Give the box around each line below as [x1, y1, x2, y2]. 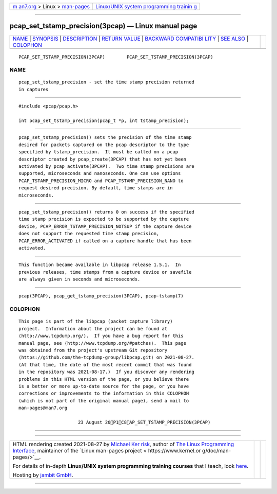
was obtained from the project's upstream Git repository [18, 347, 168, 353]
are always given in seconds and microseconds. [18, 276, 141, 283]
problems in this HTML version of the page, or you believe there [18, 376, 189, 382]
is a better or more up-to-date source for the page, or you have [18, 383, 189, 389]
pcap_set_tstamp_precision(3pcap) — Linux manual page [9, 22, 197, 30]
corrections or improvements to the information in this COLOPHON [18, 391, 189, 396]
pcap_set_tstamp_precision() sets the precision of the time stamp [18, 134, 192, 140]
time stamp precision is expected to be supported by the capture [18, 216, 189, 222]
